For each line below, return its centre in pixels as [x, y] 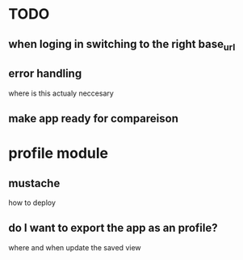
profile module [59, 153]
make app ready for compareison [94, 118]
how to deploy [32, 202]
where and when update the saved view [75, 247]
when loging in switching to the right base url [122, 45]
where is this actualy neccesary [61, 93]
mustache [34, 183]
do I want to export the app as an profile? [113, 228]
